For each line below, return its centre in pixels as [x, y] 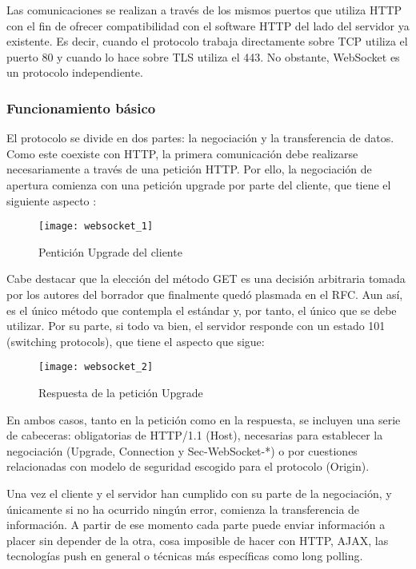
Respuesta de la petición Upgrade [121, 393]
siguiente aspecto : [52, 200]
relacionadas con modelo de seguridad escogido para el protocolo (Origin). [188, 466]
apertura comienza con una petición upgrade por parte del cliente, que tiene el [199, 184]
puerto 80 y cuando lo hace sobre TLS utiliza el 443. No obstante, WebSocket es [203, 56]
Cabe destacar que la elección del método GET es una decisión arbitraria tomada [206, 279]
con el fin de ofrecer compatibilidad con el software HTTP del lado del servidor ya [208, 25]
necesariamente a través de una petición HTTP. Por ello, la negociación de [189, 169]
